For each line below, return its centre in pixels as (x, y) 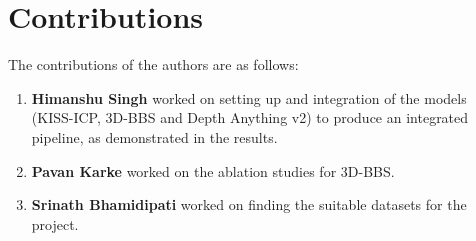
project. (55, 223)
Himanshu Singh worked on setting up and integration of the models (249, 97)
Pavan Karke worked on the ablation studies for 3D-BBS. (213, 170)
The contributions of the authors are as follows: (153, 64)
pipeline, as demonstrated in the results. (154, 136)
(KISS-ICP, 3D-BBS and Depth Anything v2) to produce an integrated (250, 117)
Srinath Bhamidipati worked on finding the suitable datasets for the (249, 204)
